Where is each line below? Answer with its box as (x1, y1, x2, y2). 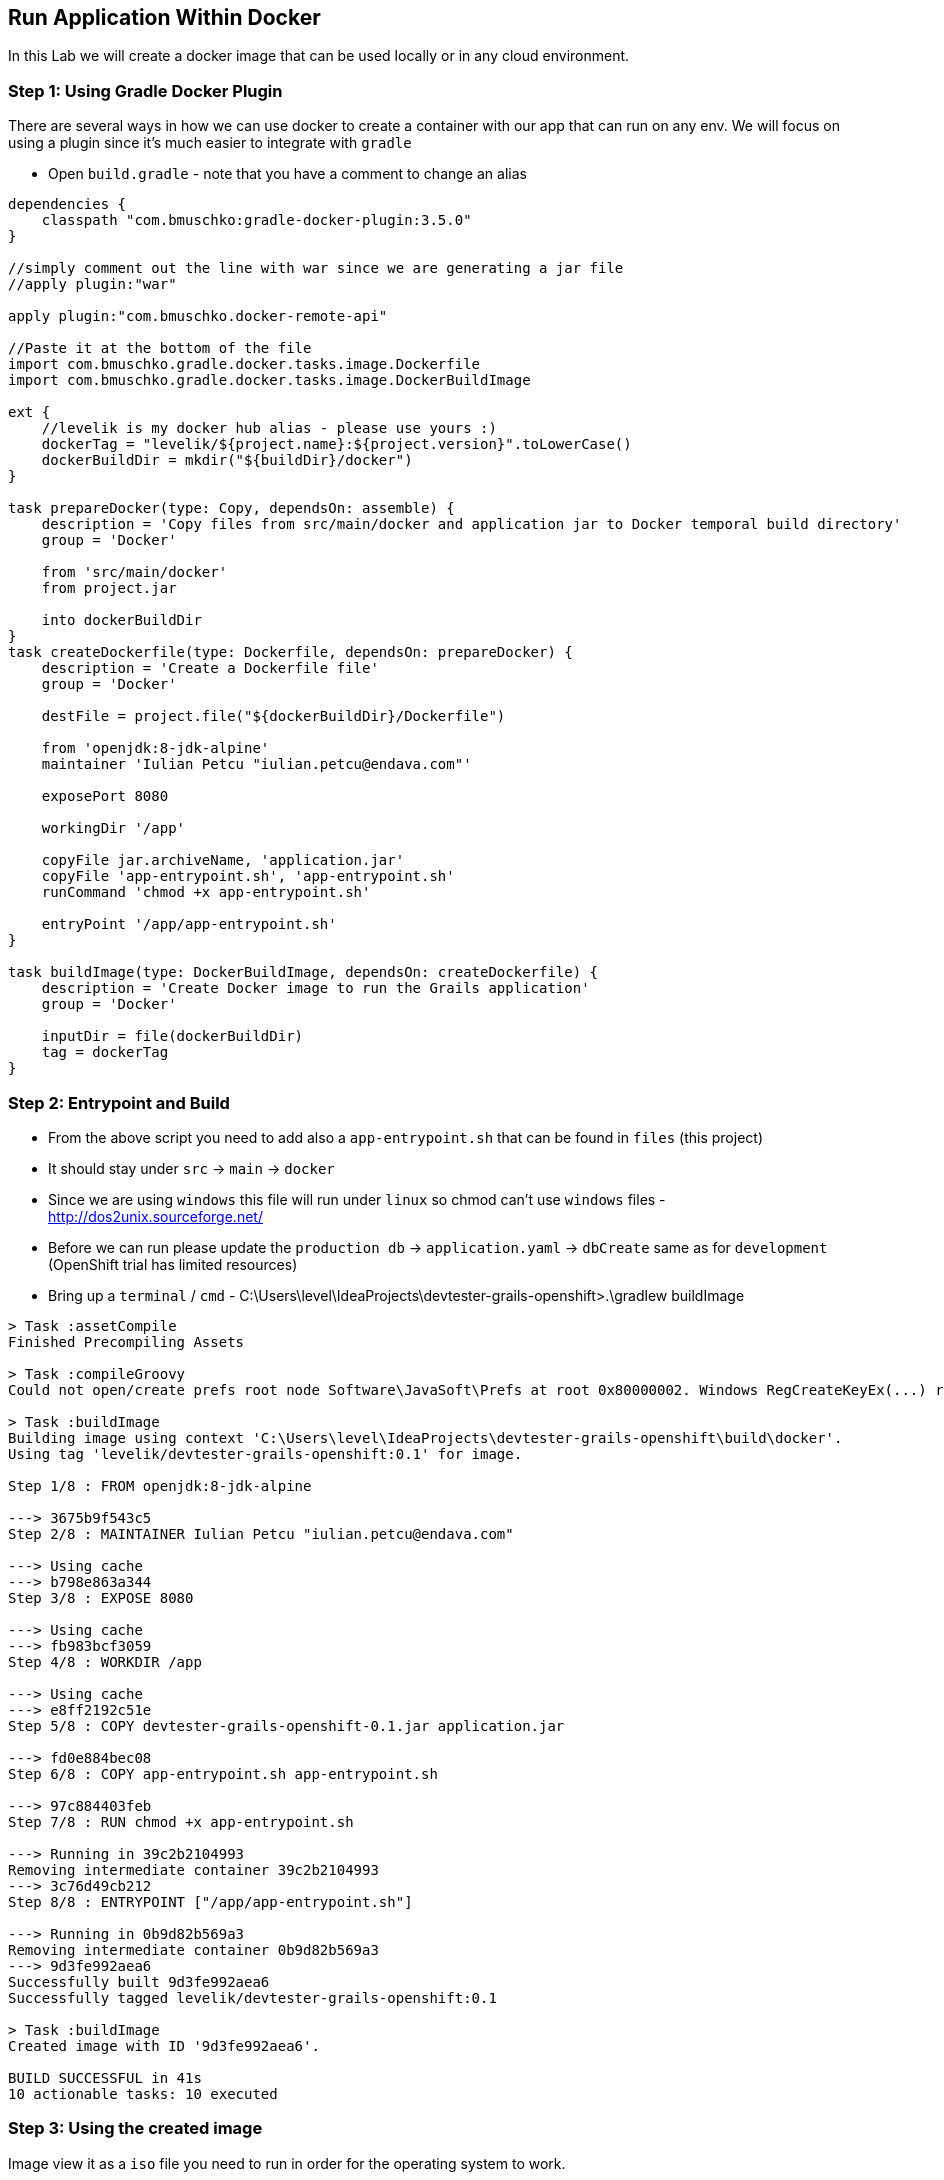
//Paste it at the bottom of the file (8, 340, 312, 357)
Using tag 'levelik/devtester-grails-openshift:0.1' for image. (8, 1445, 523, 1462)
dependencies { (8, 196, 127, 213)
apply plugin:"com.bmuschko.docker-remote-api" (8, 308, 388, 325)
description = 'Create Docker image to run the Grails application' (41, 980, 590, 997)
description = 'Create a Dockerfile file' (41, 660, 379, 677)
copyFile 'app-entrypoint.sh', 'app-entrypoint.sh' (41, 868, 455, 885)
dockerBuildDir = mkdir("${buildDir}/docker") (41, 452, 413, 469)
